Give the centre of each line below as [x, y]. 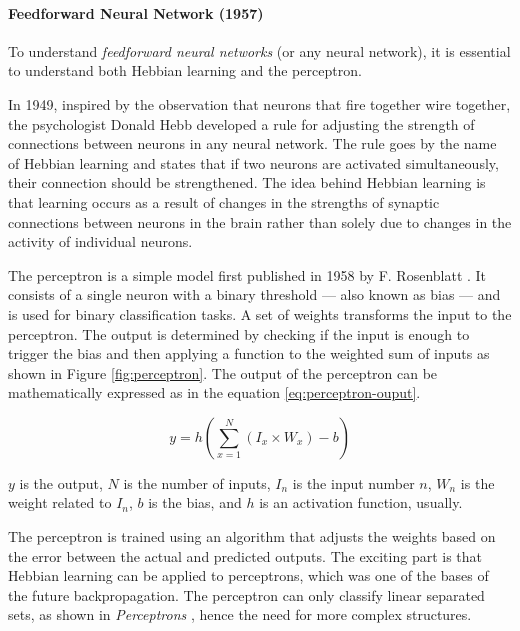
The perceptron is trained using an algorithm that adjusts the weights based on [252, 536]
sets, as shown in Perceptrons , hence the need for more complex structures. [240, 614]
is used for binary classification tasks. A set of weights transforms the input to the [260, 313]
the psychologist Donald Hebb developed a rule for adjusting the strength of [241, 123]
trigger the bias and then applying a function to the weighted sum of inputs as [249, 353]
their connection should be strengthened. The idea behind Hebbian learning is [247, 182]
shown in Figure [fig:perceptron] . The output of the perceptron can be [223, 372]
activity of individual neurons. [100, 241]
